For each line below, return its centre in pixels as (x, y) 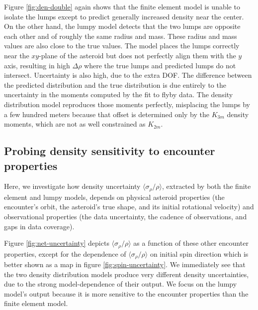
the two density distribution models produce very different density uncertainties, (127, 274)
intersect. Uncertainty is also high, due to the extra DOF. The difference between (128, 75)
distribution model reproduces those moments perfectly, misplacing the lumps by (127, 104)
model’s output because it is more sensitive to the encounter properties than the (126, 293)
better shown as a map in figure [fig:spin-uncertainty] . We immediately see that (125, 264)
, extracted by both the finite (207, 186)
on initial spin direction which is (199, 253)
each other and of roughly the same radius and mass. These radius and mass (121, 36)
